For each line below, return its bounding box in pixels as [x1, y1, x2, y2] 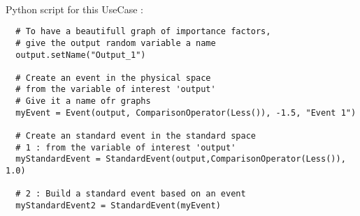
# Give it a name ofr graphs [15, 96, 151, 107]
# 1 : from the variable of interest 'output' [15, 142, 236, 153]
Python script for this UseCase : [6, 1, 143, 16]
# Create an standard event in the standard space [15, 131, 256, 141]
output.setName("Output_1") [15, 49, 146, 60]
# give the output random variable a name [15, 38, 216, 48]
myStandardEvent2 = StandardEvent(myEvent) [15, 201, 221, 211]
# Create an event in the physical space [15, 72, 211, 83]
